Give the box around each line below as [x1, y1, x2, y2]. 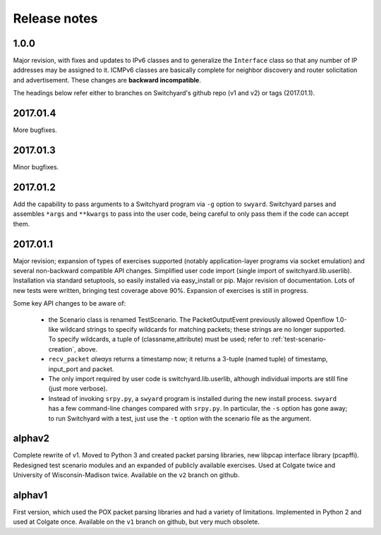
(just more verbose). [48, 385, 108, 393]
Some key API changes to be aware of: [13, 299, 126, 308]
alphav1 [13, 489, 48, 501]
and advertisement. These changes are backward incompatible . [13, 76, 201, 84]
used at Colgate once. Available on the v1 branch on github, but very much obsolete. [13, 517, 260, 526]
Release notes [13, 11, 98, 26]
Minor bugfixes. [13, 163, 59, 172]
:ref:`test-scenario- [270, 335, 327, 344]
